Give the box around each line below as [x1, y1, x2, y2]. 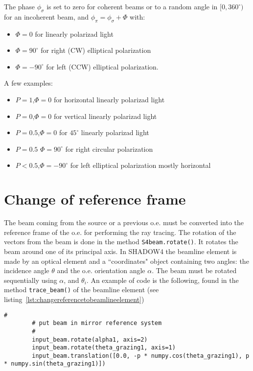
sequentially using [4, 275, 57, 285]
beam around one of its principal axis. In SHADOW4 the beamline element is [4, 246, 237, 256]
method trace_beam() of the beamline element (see [4, 284, 159, 295]
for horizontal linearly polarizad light [54, 94, 165, 104]
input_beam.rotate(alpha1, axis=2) [32, 336, 148, 343]
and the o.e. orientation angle [57, 265, 145, 276]
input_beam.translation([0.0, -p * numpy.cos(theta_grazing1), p [32, 352, 250, 359]
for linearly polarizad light [35, 28, 114, 39]
